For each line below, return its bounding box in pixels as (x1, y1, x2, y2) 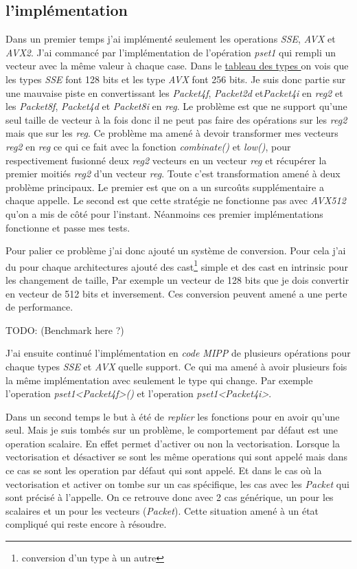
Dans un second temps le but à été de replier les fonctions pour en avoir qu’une (5, 409, 340, 423)
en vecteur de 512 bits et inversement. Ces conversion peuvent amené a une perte (5, 286, 347, 300)
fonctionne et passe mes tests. (5, 220, 130, 234)
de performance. (5, 300, 73, 314)
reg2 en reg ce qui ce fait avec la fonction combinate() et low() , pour (5, 139, 291, 153)
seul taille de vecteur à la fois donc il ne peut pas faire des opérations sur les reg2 (5, 112, 347, 126)
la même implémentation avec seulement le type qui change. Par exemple (5, 372, 313, 387)
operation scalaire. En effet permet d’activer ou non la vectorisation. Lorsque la (5, 436, 340, 450)
